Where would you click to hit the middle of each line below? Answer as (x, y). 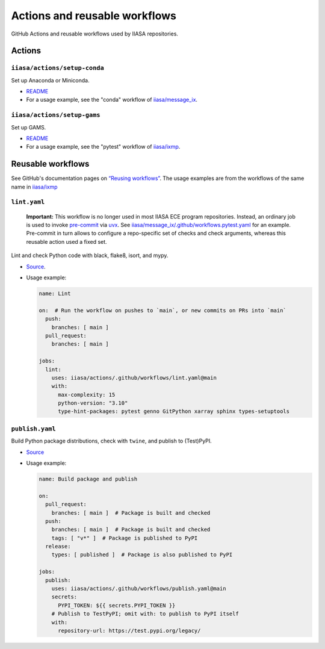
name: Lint (55, 293)
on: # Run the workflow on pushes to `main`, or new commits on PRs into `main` (163, 310)
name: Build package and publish (88, 479)
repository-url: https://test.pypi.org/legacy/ (129, 630)
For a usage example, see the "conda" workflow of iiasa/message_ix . (112, 100)
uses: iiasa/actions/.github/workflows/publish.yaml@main (139, 589)
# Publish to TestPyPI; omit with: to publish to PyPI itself (145, 614)
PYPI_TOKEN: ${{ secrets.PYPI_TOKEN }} (117, 605)
